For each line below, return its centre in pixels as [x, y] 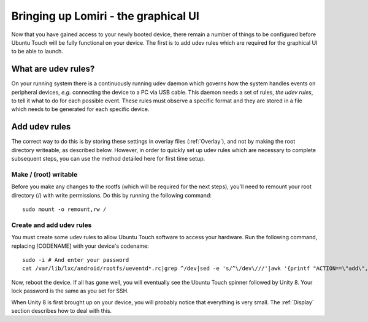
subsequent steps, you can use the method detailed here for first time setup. [108, 159]
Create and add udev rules [52, 225]
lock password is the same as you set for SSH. [70, 291]
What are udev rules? [53, 69]
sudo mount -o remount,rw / [64, 209]
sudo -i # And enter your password [76, 260]
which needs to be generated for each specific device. [80, 109]
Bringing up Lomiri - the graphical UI [105, 16]
